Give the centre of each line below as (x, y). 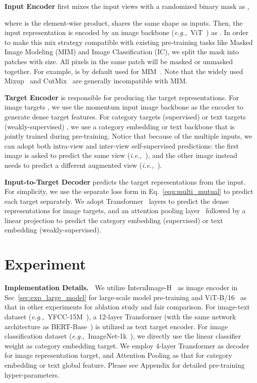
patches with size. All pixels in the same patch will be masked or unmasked (119, 61)
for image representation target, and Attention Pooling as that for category (118, 355)
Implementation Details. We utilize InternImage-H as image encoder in (121, 287)
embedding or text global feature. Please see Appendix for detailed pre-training (125, 364)
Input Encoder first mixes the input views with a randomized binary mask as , (127, 6)
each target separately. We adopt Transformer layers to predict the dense (117, 201)
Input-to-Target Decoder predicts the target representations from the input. (125, 181)
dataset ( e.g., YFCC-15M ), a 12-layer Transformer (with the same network (120, 316)
